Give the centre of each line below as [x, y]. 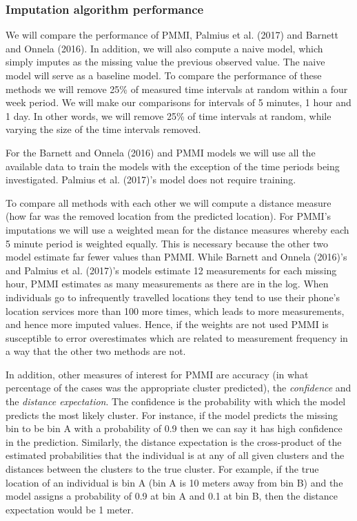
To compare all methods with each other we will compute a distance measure [169, 202]
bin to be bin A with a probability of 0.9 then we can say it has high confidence [174, 428]
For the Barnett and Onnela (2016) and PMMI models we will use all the [161, 152]
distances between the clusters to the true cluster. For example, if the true [162, 469]
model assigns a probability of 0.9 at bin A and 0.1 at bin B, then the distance [172, 496]
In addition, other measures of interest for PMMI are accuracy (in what [157, 374]
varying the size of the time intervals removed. [103, 129]
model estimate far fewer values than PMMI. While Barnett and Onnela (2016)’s [176, 257]
